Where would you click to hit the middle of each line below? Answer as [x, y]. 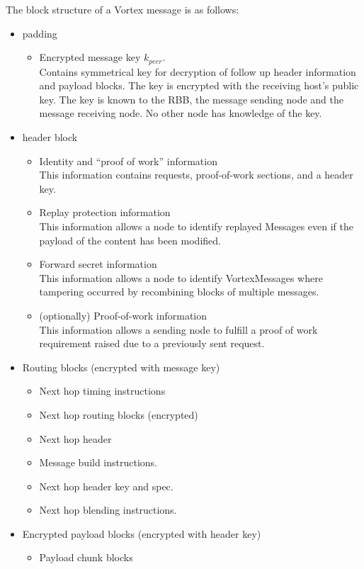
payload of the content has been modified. [130, 240]
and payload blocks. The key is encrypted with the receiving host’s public [199, 85]
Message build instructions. [98, 462]
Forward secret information [98, 264]
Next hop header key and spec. [106, 486]
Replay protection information [105, 212]
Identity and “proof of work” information [128, 160]
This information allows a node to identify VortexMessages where [181, 277]
